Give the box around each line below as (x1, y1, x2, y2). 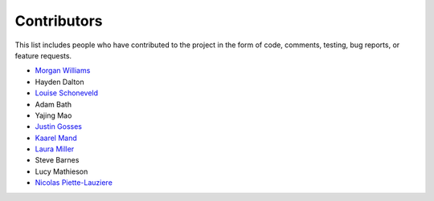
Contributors (14, 12, 104, 30)
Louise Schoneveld (35, 88, 99, 98)
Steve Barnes (35, 155, 80, 165)
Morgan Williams (35, 66, 91, 75)
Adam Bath (35, 99, 72, 109)
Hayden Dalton (35, 77, 84, 86)
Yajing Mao (35, 111, 72, 120)
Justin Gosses (35, 122, 83, 131)
